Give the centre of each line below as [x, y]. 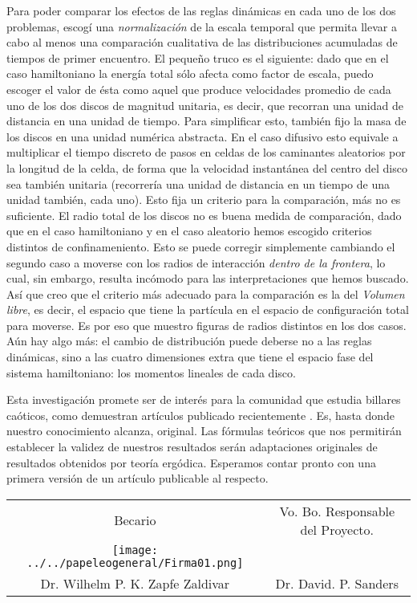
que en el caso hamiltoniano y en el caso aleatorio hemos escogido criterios [189, 231]
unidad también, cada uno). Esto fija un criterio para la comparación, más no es [204, 200]
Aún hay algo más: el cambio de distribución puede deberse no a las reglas [189, 341]
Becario [135, 520]
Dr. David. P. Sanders [337, 583]
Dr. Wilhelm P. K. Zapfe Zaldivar [135, 583]
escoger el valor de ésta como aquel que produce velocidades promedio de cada [199, 89]
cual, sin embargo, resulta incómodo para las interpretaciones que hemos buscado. [208, 278]
